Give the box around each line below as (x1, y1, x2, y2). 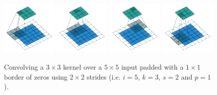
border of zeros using (4, 71, 68, 82)
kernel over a (63, 61, 102, 72)
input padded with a (121, 61, 184, 72)
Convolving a (4, 61, 44, 72)
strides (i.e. (86, 71, 121, 82)
